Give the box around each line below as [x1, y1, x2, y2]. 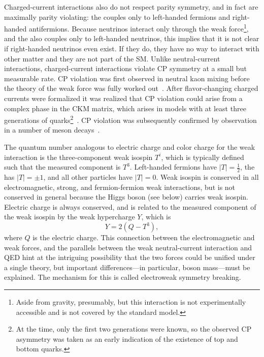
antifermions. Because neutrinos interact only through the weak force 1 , [29, 22, 249, 34]
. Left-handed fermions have [129, 161, 217, 172]
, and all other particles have [43, 172, 133, 182]
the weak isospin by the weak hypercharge [4, 211, 135, 222]
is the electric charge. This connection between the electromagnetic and [32, 232, 255, 243]
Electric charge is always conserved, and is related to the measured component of [4, 201, 256, 212]
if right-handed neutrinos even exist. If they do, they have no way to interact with [4, 43, 259, 54]
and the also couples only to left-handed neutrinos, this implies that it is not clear [4, 33, 259, 44]
